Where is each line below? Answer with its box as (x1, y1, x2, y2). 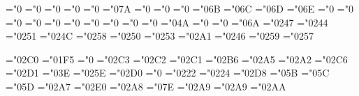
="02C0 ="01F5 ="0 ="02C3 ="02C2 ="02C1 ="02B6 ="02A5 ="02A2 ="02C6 (6, 51, 348, 66)
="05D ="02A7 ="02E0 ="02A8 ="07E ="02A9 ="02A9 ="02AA (6, 79, 286, 93)
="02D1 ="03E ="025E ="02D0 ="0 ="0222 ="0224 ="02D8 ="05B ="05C (6, 65, 330, 80)
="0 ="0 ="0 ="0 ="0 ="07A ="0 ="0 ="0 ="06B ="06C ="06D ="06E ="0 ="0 (6, 1, 353, 15)
